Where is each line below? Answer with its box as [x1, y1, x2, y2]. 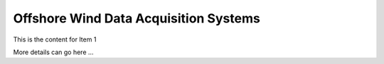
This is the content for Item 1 [13, 35, 97, 44]
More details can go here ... [13, 48, 94, 56]
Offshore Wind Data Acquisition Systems [13, 11, 261, 26]
